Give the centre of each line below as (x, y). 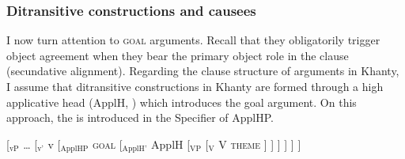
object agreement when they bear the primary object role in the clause (178, 55)
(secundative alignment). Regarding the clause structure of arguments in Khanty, (203, 71)
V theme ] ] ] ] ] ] (260, 144)
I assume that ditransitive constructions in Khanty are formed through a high (195, 86)
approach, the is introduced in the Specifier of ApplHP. (140, 117)
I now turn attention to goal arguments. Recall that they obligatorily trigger (193, 40)
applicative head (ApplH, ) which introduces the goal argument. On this (182, 102)
